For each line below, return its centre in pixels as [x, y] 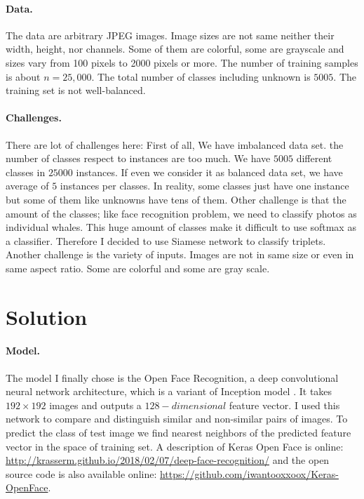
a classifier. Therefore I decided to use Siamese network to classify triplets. [166, 240]
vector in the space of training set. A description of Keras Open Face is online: [175, 446]
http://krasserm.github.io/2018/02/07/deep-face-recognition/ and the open [168, 460]
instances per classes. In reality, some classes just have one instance [204, 186]
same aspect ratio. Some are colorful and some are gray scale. [138, 268]
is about [23, 76]
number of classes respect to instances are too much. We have [138, 158]
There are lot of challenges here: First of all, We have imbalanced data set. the [175, 144]
